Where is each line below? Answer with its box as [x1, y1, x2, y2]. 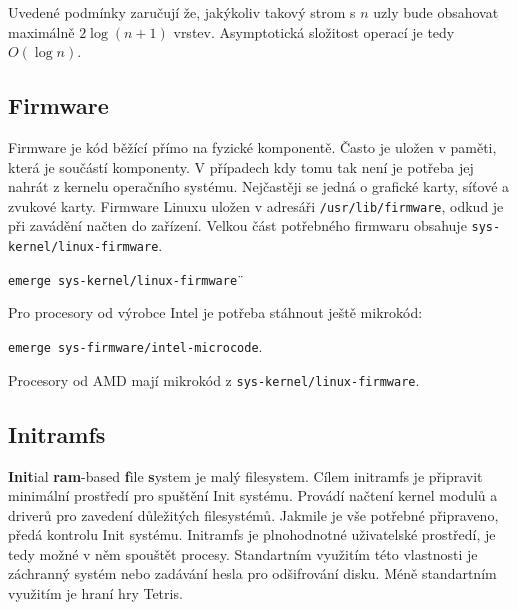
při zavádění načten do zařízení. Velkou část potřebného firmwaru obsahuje [8, 215, 467, 236]
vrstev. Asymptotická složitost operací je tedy [173, 21, 455, 42]
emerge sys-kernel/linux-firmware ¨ [8, 268, 245, 289]
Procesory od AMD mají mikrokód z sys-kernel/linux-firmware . [8, 369, 420, 390]
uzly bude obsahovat [373, 2, 499, 22]
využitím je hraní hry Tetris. [8, 583, 183, 604]
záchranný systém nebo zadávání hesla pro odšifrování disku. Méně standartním [8, 563, 497, 584]
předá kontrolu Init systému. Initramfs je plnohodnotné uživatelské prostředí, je [8, 524, 496, 545]
